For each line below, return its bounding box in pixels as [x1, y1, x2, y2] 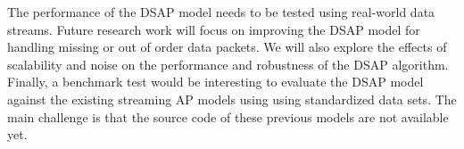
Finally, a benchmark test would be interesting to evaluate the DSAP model [7, 72, 424, 91]
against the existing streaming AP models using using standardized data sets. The [7, 89, 457, 108]
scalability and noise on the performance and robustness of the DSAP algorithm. [7, 54, 449, 73]
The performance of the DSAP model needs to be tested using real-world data [7, 3, 435, 21]
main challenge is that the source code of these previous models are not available [7, 107, 449, 126]
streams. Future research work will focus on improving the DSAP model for [7, 20, 420, 38]
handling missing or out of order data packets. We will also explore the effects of [7, 37, 447, 56]
